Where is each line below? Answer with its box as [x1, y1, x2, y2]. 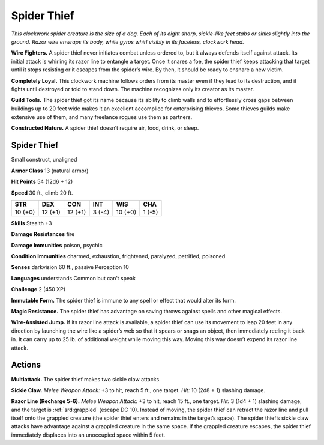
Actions [11, 360, 41, 370]
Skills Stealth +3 [11, 219, 52, 226]
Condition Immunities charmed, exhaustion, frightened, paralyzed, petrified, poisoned [11, 253, 226, 260]
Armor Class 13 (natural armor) [11, 167, 89, 174]
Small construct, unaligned [11, 156, 77, 163]
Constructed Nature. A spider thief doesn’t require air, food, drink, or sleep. [11, 124, 199, 132]
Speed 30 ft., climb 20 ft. [11, 189, 73, 196]
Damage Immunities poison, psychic [11, 241, 103, 249]
